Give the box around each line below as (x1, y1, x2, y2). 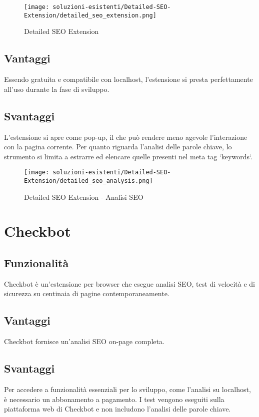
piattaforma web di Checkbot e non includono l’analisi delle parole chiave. (4, 404, 231, 414)
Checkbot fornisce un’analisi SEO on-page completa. (4, 336, 164, 347)
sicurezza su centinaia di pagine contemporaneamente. (4, 288, 169, 299)
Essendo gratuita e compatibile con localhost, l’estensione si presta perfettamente (4, 74, 253, 84)
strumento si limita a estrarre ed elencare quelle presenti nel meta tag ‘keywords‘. (4, 151, 252, 161)
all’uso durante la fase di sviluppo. (4, 83, 109, 94)
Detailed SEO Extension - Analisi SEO (24, 191, 143, 202)
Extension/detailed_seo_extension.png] (24, 11, 156, 19)
